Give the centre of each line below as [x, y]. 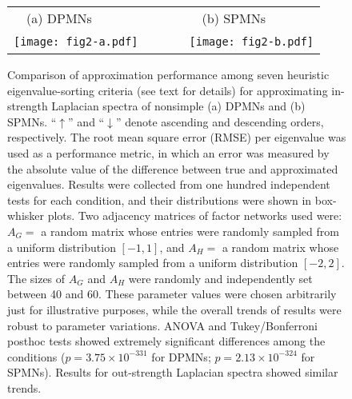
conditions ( [36, 356]
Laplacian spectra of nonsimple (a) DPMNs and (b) [178, 106]
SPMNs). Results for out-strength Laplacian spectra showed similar [173, 372]
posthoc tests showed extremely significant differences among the [166, 341]
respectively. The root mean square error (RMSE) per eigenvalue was [177, 137]
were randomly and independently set [220, 278]
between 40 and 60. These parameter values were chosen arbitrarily [172, 294]
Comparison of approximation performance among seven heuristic [168, 74]
